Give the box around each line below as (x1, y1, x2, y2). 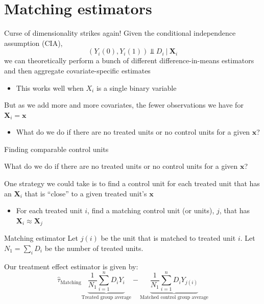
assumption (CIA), (4, 37, 63, 48)
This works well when (16, 82, 84, 93)
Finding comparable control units (4, 143, 109, 154)
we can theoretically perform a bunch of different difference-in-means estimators (4, 55, 254, 66)
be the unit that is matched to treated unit (101, 233, 236, 243)
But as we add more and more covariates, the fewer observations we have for (4, 99, 244, 110)
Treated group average (81, 295, 131, 300)
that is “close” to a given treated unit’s (25, 188, 147, 198)
